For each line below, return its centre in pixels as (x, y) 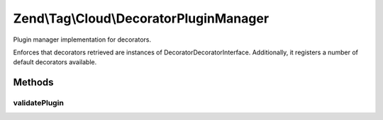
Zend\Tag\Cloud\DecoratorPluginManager (141, 18)
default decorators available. (55, 62)
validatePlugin (38, 103)
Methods (33, 82)
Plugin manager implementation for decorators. (82, 40)
